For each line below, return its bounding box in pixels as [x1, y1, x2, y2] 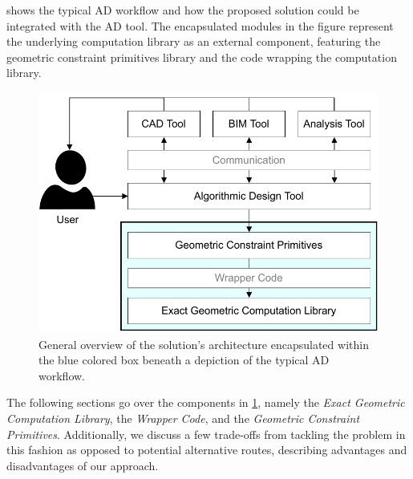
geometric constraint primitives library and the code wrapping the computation [6, 48, 397, 65]
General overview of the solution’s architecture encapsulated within [38, 335, 369, 352]
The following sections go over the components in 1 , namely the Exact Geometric [6, 394, 405, 411]
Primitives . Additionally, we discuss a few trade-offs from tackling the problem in [6, 425, 406, 442]
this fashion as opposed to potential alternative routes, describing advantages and [6, 441, 407, 458]
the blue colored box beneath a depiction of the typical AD [38, 351, 330, 368]
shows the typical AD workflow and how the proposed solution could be [6, 2, 359, 18]
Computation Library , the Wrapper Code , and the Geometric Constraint [6, 410, 360, 427]
